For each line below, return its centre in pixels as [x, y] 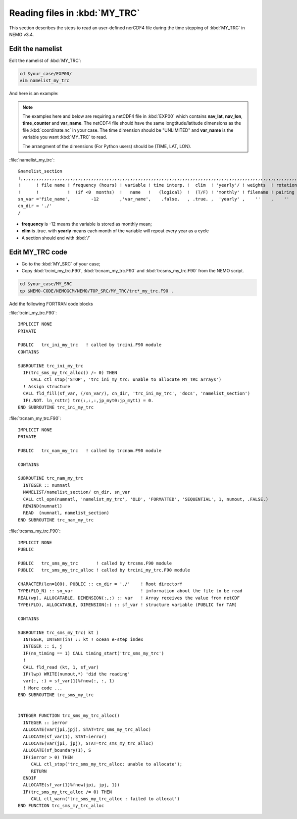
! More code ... [43, 688]
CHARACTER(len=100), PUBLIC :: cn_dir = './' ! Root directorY [100, 584]
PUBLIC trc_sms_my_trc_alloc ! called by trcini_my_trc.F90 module [104, 570]
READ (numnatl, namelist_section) [66, 513]
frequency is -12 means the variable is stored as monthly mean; [87, 224]
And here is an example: [34, 94]
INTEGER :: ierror [45, 722]
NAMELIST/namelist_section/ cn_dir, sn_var [77, 492]
